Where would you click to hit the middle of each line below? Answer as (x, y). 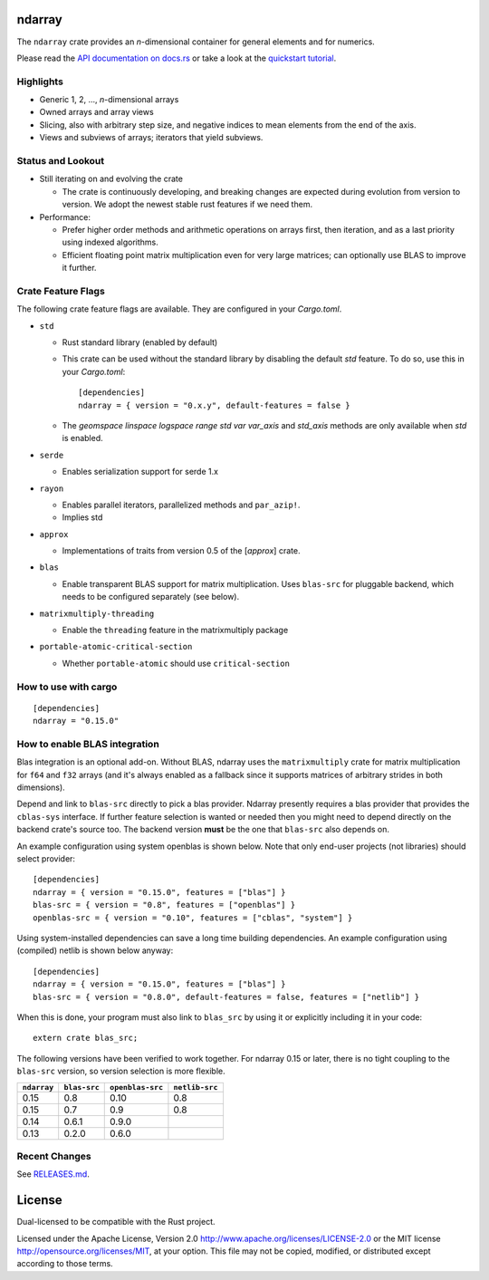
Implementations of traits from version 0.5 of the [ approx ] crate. (181, 551)
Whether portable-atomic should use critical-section (176, 663)
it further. (79, 268)
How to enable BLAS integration (88, 744)
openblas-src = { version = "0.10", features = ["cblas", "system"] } (193, 918)
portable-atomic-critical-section (116, 647)
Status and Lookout (61, 160)
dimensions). (41, 787)
